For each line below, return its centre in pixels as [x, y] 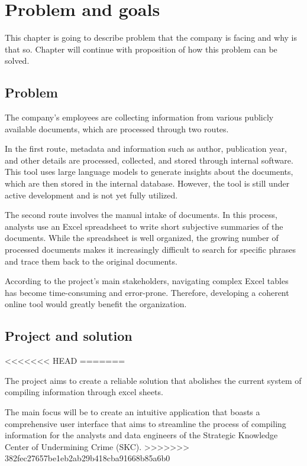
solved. [17, 61]
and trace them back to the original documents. [91, 261]
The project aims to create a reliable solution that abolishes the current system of [153, 380]
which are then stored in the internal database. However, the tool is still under [147, 183]
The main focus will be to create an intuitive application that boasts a [133, 412]
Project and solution [69, 336]
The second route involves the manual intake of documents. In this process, [141, 215]
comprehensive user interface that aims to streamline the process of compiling [146, 423]
